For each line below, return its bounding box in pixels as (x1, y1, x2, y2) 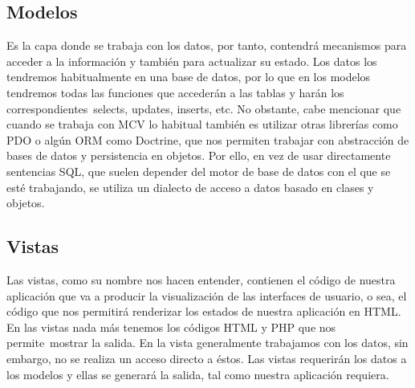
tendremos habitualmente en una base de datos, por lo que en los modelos (6, 68, 371, 85)
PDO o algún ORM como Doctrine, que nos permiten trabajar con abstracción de (6, 131, 409, 148)
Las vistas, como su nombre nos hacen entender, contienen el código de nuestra (6, 271, 396, 288)
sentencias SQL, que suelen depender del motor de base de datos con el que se (6, 162, 391, 179)
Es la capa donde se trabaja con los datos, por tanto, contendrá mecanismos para (6, 37, 407, 54)
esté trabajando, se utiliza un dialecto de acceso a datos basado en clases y (6, 178, 374, 195)
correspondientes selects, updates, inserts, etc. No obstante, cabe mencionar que (6, 100, 401, 116)
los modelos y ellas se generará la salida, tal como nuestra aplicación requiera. (6, 366, 389, 382)
